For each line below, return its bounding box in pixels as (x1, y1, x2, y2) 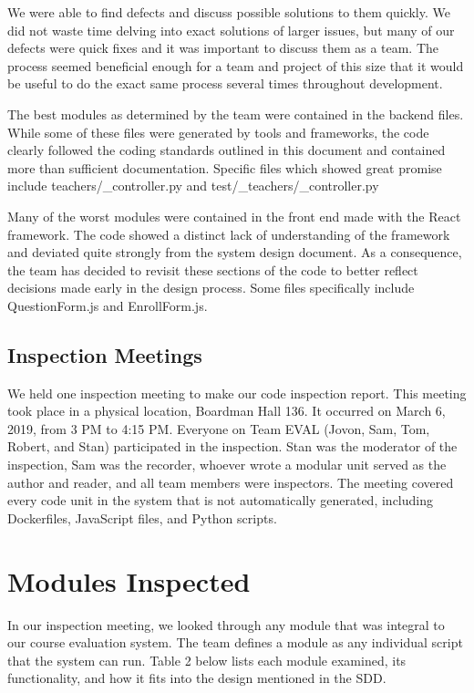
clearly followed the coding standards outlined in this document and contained (7, 140, 446, 160)
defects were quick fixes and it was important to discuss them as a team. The (7, 38, 439, 57)
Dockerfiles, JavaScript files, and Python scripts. (7, 508, 277, 527)
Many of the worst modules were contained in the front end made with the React (7, 206, 461, 225)
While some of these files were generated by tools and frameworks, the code (7, 122, 429, 141)
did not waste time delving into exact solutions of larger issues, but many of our (7, 20, 455, 39)
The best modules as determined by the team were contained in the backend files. (7, 104, 464, 123)
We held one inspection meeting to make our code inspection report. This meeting (7, 383, 467, 402)
